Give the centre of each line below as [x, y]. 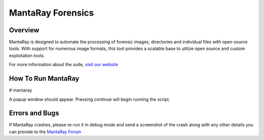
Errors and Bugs [34, 113]
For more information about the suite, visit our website [64, 65]
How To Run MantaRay [44, 79]
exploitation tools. [27, 55]
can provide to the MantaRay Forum [45, 132]
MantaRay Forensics [51, 13]
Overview [24, 30]
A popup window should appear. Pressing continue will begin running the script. [90, 99]
